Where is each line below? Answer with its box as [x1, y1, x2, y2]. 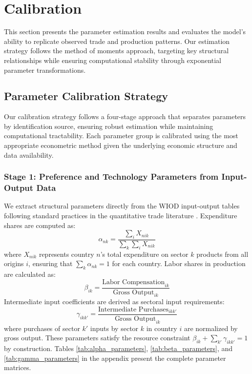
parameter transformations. [4, 64, 86, 75]
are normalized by [184, 323, 238, 333]
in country [146, 323, 177, 333]
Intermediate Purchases [98, 306, 168, 313]
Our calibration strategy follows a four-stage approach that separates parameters [4, 111, 246, 122]
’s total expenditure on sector [100, 249, 189, 259]
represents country [39, 249, 94, 259]
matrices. [4, 362, 31, 373]
